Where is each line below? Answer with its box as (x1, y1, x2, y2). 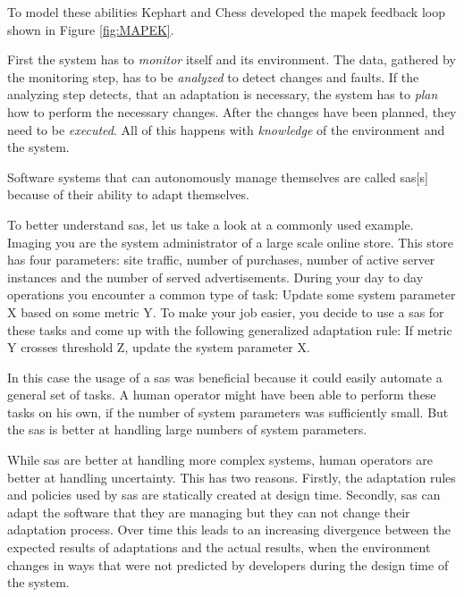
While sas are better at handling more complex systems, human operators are (7, 450, 433, 469)
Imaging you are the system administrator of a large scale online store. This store (7, 232, 453, 251)
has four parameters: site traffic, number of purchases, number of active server (7, 250, 435, 269)
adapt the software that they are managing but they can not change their (7, 502, 410, 521)
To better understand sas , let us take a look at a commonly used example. (7, 214, 414, 233)
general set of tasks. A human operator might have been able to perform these (7, 385, 436, 404)
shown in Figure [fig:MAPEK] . (7, 20, 174, 38)
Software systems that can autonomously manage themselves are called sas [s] (7, 167, 428, 186)
